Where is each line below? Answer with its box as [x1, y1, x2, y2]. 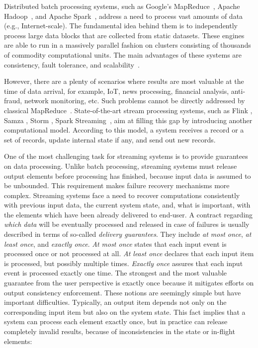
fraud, [4, 95, 22, 106]
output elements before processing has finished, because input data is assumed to [4, 170, 251, 181]
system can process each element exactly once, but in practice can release [4, 316, 228, 327]
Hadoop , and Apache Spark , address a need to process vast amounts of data [4, 10, 243, 21]
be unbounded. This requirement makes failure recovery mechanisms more [4, 180, 230, 191]
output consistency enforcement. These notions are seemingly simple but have [4, 287, 241, 297]
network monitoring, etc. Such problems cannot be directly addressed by [24, 95, 245, 106]
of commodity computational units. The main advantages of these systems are [4, 49, 242, 60]
